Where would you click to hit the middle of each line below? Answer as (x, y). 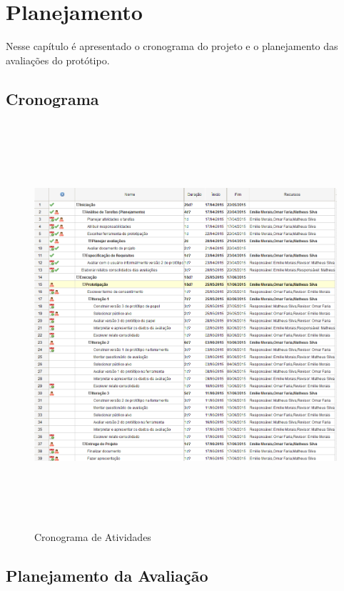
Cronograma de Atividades (93, 537)
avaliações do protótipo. (58, 60)
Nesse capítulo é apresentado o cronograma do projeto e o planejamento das (172, 46)
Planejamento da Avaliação (107, 576)
